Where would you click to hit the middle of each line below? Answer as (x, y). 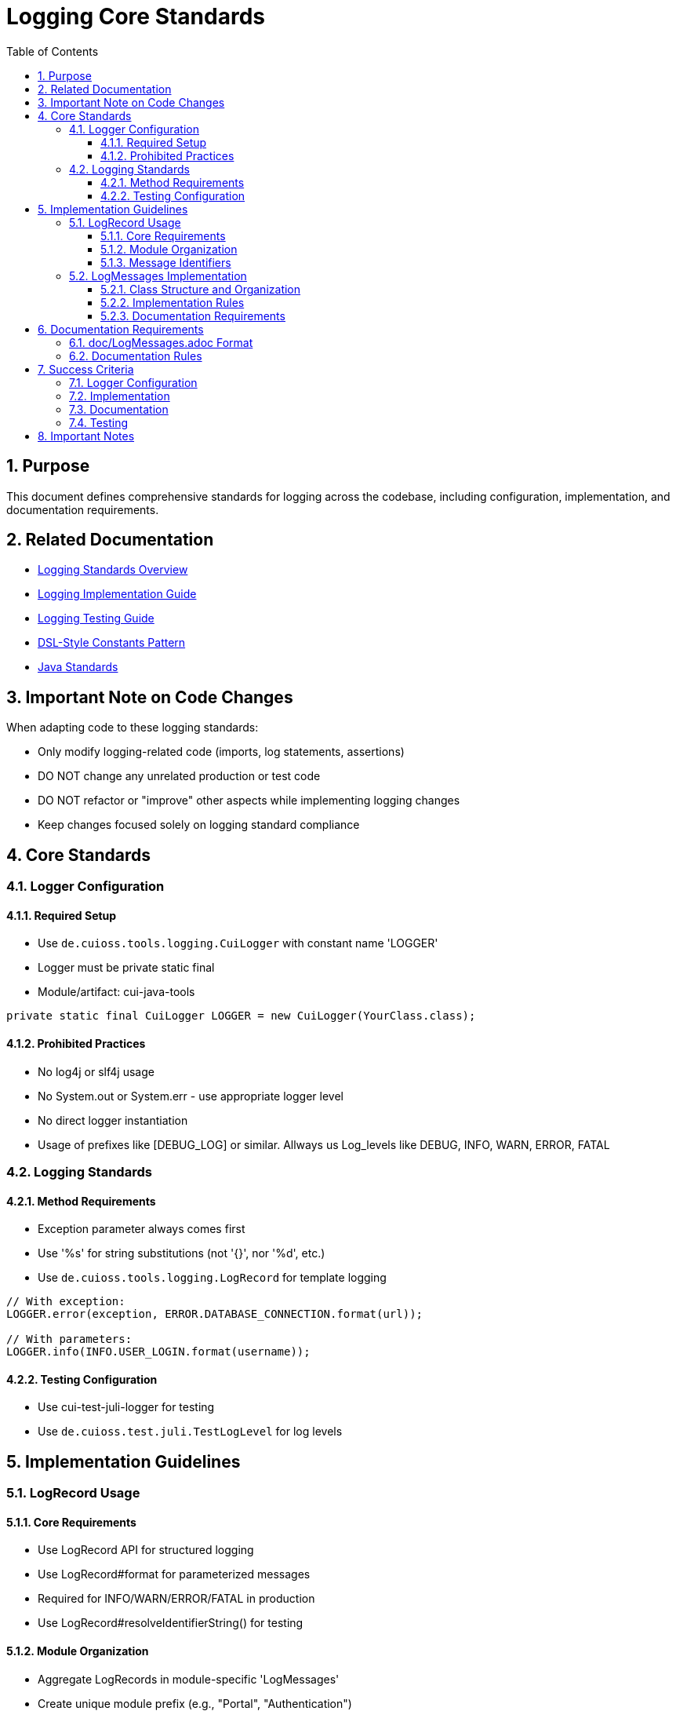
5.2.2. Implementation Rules (173, 302)
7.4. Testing (99, 422)
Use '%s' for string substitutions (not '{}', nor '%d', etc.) (182, 1253)
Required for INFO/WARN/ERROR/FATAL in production (176, 1599)
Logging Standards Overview (113, 570)
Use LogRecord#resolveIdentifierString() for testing (171, 1623)
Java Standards (78, 667)
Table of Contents (53, 51)
